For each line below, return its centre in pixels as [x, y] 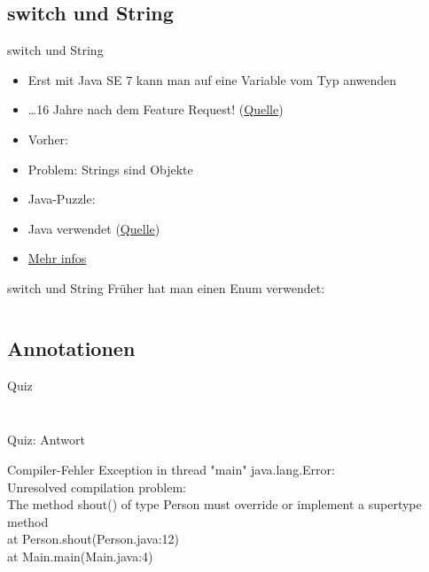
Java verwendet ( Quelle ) [94, 228]
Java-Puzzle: [62, 199]
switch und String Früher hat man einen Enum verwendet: [166, 287]
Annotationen [71, 348]
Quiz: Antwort [46, 440]
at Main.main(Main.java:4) [80, 556]
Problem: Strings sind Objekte [110, 169]
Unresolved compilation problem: [97, 487]
